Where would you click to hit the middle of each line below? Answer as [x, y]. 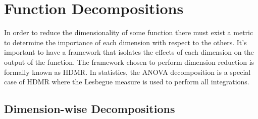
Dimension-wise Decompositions [90, 109]
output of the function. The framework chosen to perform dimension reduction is [129, 62]
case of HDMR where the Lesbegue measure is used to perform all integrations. [127, 82]
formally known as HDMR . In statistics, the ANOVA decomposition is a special [127, 72]
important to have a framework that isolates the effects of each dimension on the [129, 52]
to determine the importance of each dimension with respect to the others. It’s [125, 42]
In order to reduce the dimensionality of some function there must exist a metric [129, 32]
